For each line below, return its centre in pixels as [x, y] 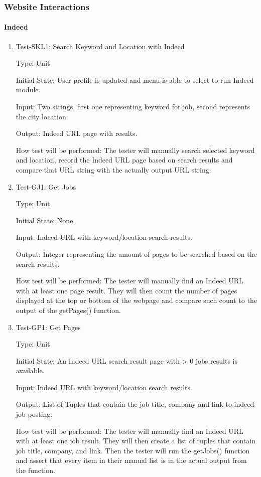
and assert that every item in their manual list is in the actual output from [131, 460]
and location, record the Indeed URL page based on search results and [124, 160]
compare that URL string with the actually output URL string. [113, 169]
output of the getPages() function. [68, 310]
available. [30, 370]
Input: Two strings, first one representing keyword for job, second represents [133, 107]
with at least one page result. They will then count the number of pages [126, 290]
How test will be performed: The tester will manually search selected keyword [135, 150]
